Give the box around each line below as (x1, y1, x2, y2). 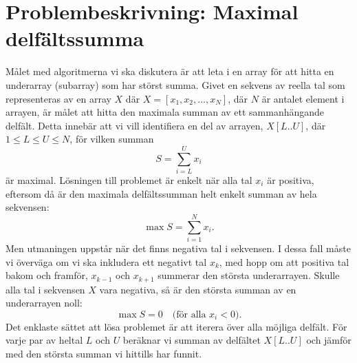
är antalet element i (261, 91, 345, 105)
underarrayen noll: (6, 295, 83, 310)
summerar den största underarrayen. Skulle (158, 268, 340, 282)
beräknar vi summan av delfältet (122, 333, 261, 347)
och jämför (306, 333, 351, 347)
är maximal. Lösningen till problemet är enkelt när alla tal (6, 173, 252, 187)
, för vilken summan (69, 132, 154, 146)
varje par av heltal (6, 333, 83, 347)
